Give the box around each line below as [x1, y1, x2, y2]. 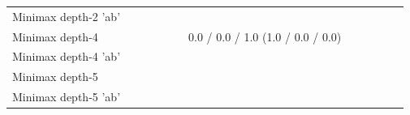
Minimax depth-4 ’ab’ [12, 48, 121, 65]
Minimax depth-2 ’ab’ [12, 7, 121, 24]
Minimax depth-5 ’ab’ [12, 88, 121, 105]
